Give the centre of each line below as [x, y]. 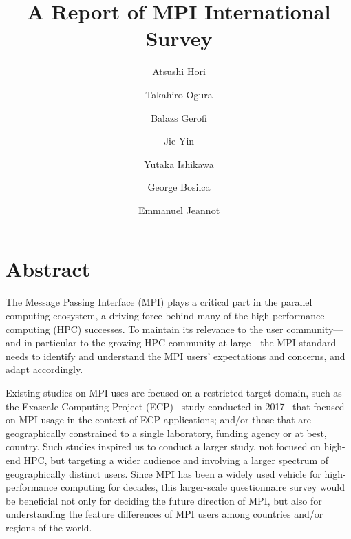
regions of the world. [49, 527]
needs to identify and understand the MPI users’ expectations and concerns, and [175, 356]
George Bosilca [179, 187]
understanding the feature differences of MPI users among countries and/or [164, 514]
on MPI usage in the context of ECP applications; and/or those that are [158, 420]
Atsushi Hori [179, 71]
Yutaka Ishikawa [179, 163]
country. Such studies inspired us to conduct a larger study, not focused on [163, 446]
